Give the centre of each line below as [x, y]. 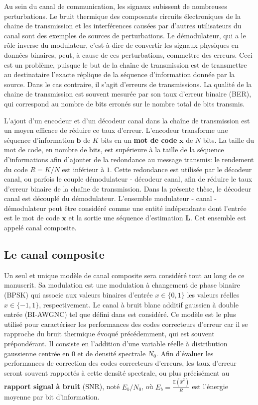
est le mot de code [32, 218]
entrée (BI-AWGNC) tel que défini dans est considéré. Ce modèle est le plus [120, 314]
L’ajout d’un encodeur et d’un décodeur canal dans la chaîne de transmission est [127, 120]
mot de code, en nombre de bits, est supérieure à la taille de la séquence [114, 150]
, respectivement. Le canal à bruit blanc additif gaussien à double [139, 304]
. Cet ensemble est [218, 218]
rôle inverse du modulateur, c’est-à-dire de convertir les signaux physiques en [121, 45]
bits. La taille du [228, 140]
